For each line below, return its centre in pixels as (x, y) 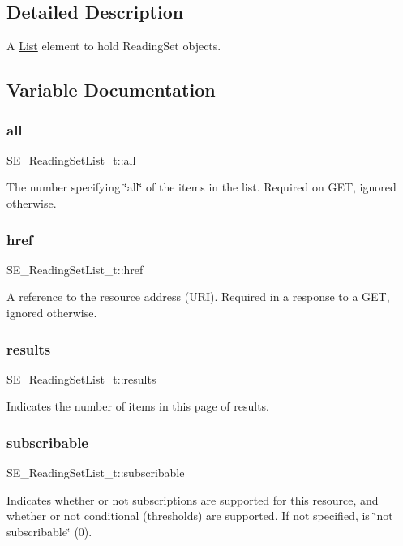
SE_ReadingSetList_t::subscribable (96, 473)
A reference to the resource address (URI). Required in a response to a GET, (198, 297)
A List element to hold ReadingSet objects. (114, 46)
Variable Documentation (111, 90)
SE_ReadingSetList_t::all (71, 159)
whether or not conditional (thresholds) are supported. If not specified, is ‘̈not (200, 516)
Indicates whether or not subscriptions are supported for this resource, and (193, 499)
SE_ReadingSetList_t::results (81, 378)
